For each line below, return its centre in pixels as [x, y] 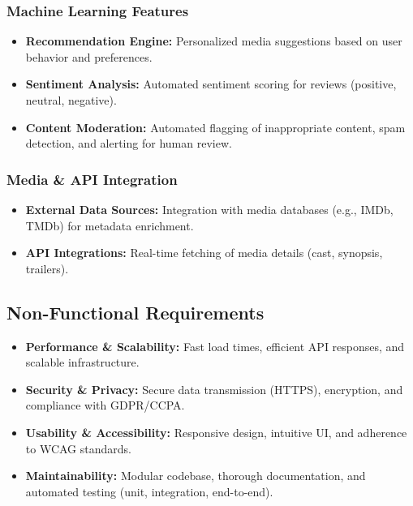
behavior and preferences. [89, 56]
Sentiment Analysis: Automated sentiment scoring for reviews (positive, [211, 84]
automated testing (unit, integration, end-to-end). [149, 491]
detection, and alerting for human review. [129, 143]
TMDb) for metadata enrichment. [110, 225]
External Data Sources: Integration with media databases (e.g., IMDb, [209, 209]
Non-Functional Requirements [136, 312]
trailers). [47, 268]
